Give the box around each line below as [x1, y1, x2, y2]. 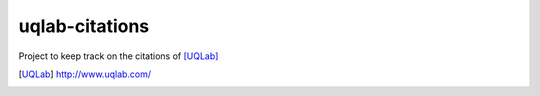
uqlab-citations [18, 15, 150, 37]
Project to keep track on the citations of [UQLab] [18, 50, 219, 62]
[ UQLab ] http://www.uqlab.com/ [18, 68, 152, 80]
